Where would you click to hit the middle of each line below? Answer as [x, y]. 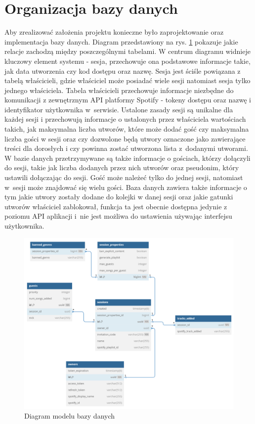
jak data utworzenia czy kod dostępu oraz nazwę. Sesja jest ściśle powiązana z [123, 71]
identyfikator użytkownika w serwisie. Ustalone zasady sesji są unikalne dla [119, 109]
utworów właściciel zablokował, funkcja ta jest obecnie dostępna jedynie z [116, 206]
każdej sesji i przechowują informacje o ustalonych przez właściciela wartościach [125, 119]
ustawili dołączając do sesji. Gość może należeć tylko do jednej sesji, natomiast [124, 177]
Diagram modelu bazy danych [70, 416]
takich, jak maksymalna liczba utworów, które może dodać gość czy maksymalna [127, 129]
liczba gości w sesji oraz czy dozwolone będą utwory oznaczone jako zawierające [125, 138]
